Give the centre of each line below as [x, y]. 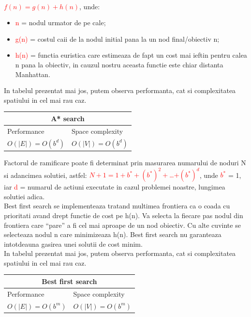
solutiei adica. [24, 196]
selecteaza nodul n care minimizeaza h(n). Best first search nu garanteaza [113, 234]
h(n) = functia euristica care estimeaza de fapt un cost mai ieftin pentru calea [131, 55]
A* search [68, 118]
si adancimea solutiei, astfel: [45, 175]
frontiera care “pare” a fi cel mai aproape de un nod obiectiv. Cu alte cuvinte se [122, 225]
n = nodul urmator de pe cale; [60, 23]
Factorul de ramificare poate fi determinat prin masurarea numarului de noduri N [125, 163]
